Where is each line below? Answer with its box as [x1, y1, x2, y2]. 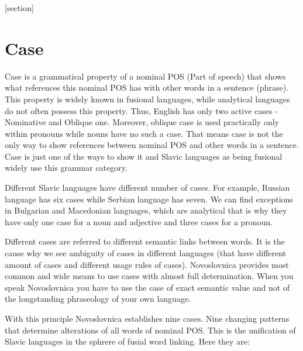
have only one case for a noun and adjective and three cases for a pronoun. [5, 215, 273, 228]
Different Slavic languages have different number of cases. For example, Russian [5, 181, 290, 194]
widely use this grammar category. [5, 161, 128, 174]
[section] [5, 2, 34, 13]
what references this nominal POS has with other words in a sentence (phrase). [5, 81, 289, 94]
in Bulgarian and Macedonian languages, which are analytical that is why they [5, 204, 287, 216]
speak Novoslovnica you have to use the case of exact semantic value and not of [5, 281, 290, 293]
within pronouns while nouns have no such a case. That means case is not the [5, 127, 283, 139]
